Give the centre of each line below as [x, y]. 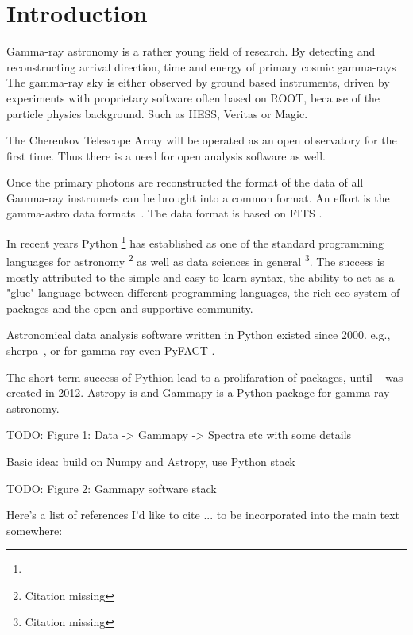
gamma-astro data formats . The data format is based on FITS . [164, 213]
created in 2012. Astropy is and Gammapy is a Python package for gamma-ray [198, 393]
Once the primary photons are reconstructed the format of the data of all [185, 182]
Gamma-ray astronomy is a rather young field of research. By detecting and [191, 51]
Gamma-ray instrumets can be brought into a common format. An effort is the [198, 197]
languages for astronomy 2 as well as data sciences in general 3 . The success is [196, 260]
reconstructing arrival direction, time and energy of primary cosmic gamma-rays [201, 66]
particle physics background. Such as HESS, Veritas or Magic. [157, 113]
